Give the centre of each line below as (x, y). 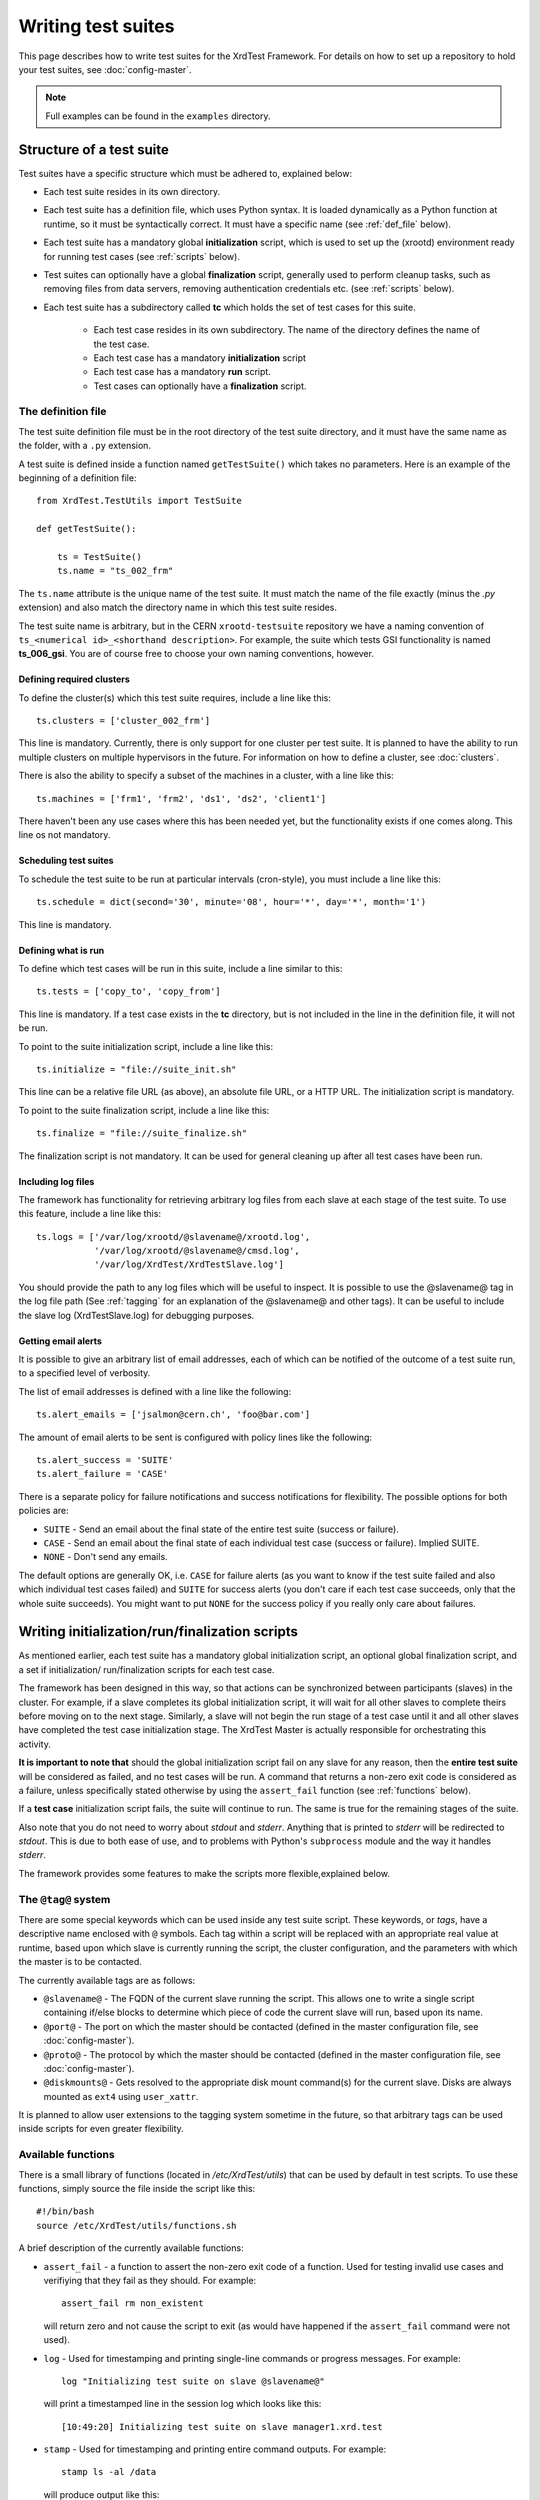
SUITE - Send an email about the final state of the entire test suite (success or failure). (221, 1529)
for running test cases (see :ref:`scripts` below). (141, 256)
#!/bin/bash (65, 2211)
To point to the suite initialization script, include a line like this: (146, 1046)
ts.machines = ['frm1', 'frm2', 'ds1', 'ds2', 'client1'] (181, 798)
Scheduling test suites (66, 861)
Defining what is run (61, 950)
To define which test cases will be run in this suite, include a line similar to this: (180, 968)
